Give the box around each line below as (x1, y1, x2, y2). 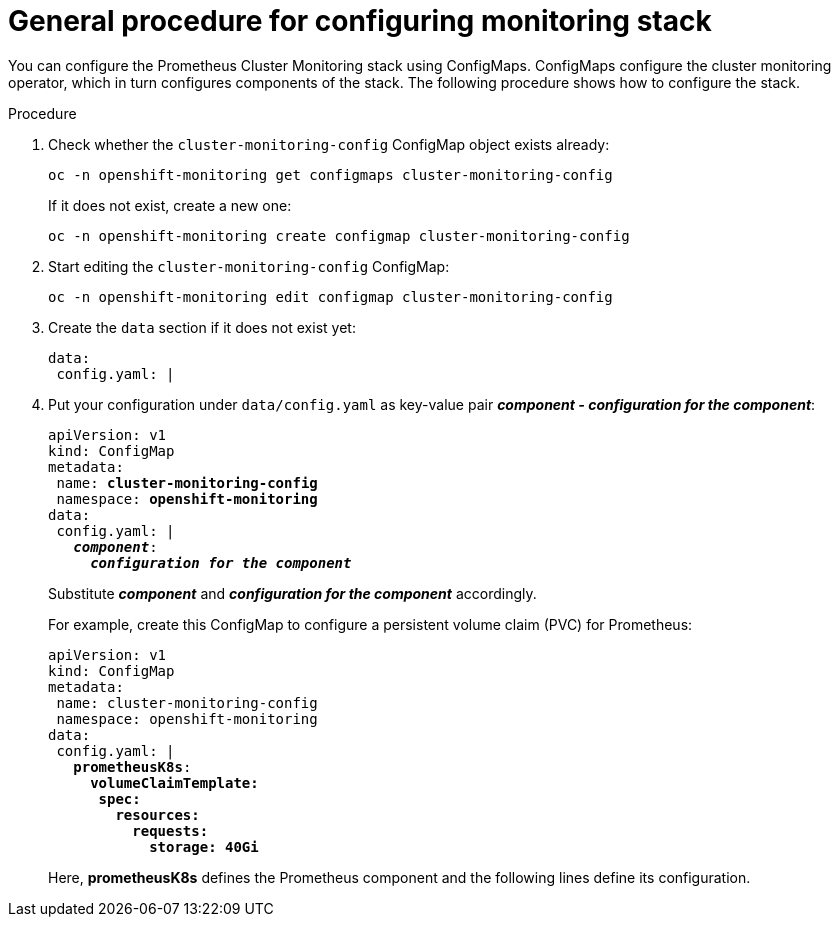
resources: (115, 806, 200, 823)
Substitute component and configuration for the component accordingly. (48, 584, 537, 602)
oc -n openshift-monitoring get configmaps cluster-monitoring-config (48, 166, 613, 183)
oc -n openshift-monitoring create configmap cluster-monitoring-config (48, 227, 630, 244)
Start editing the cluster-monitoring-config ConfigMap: (48, 257, 450, 275)
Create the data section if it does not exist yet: (48, 318, 356, 336)
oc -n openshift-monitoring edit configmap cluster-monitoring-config (48, 288, 613, 305)
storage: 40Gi (149, 838, 259, 855)
